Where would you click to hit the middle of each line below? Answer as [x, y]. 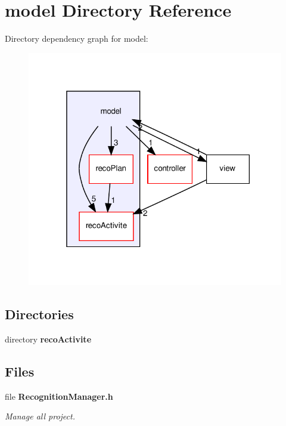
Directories [39, 314]
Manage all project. [40, 416]
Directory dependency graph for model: [77, 38]
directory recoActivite [48, 339]
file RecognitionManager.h [59, 396]
